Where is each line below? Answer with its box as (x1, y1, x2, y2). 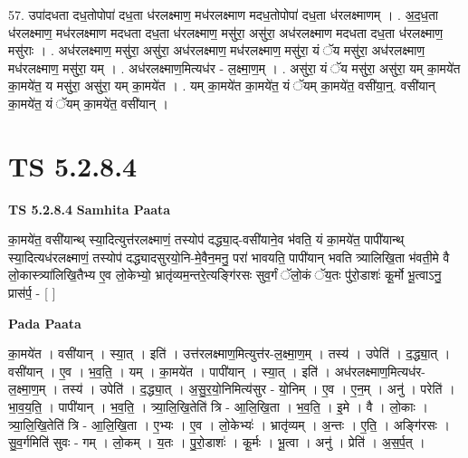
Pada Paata (8, 313, 81, 332)
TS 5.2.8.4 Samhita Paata (8, 199, 171, 218)
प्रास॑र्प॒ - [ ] (8, 283, 56, 302)
